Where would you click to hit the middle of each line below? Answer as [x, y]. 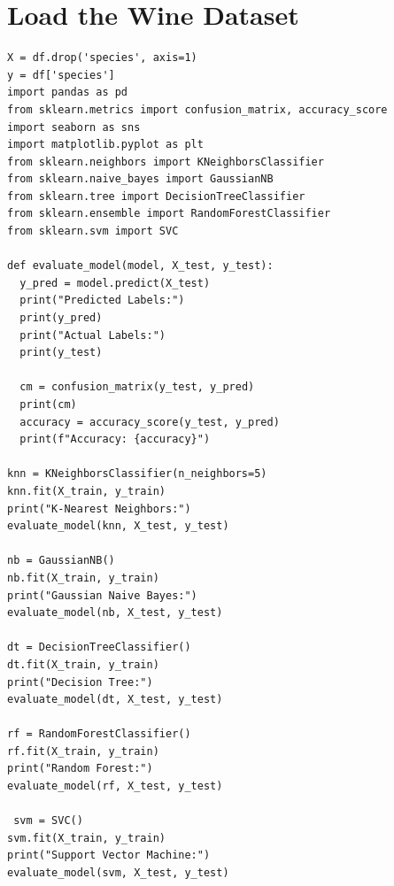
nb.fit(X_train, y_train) [83, 578]
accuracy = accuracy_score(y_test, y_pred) [150, 422]
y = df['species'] [61, 75]
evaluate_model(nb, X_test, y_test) [115, 613]
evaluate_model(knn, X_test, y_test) [118, 526]
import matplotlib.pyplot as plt [105, 145]
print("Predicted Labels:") [102, 300]
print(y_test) [61, 353]
